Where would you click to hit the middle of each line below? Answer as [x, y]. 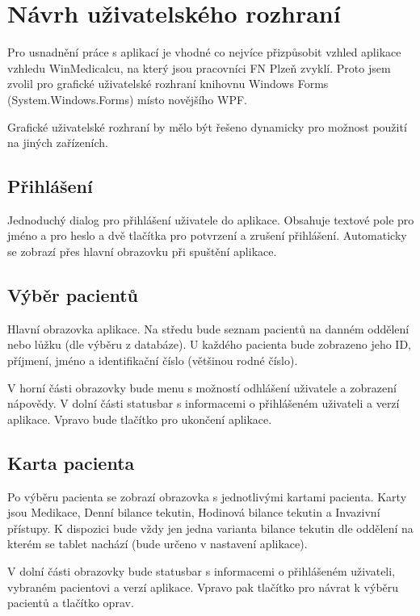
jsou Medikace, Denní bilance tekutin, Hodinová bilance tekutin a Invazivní [194, 512]
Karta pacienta [71, 462]
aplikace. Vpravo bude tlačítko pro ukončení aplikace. [140, 419]
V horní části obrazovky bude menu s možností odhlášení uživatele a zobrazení [202, 387]
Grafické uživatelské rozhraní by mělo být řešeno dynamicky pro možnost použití [207, 126]
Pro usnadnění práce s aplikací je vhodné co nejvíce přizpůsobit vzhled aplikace [204, 52]
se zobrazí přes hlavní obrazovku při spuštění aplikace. [142, 251]
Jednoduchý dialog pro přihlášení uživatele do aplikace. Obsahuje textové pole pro [211, 219]
